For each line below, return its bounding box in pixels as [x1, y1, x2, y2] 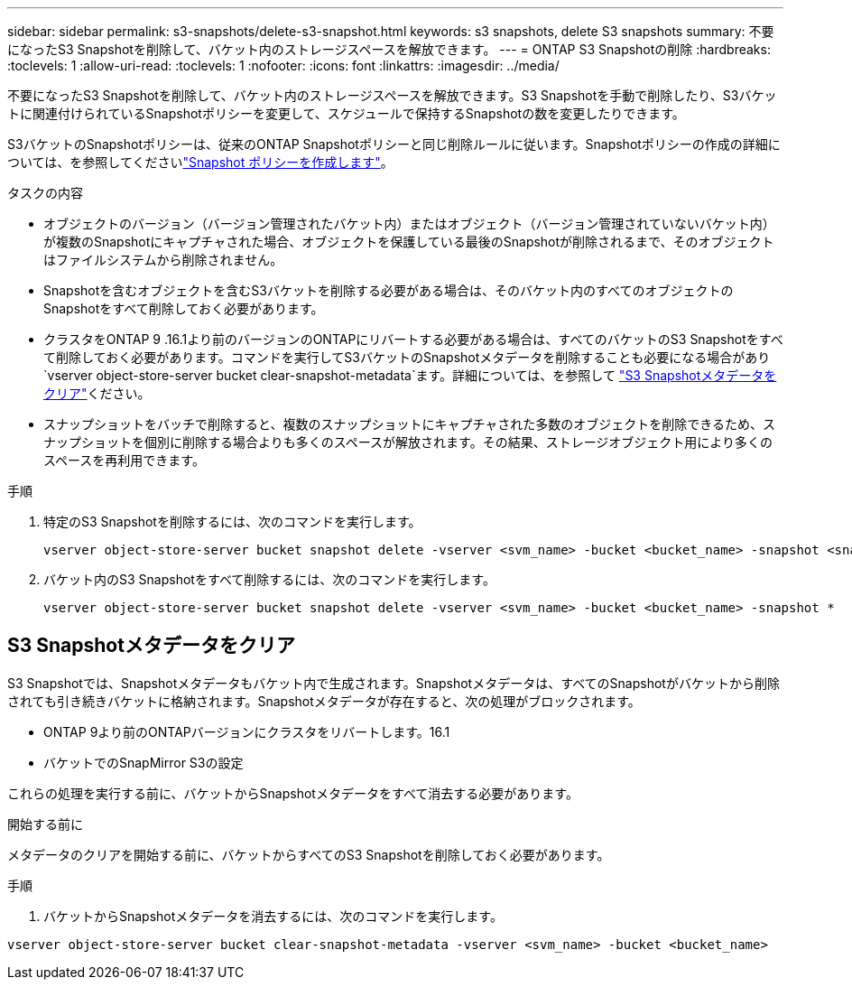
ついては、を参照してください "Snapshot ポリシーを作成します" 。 [7, 154, 394, 170]
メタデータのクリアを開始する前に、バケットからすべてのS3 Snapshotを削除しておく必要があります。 [7, 846, 610, 862]
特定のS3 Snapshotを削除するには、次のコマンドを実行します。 [43, 514, 421, 529]
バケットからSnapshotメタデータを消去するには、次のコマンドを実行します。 [43, 908, 503, 924]
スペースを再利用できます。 [43, 452, 205, 468]
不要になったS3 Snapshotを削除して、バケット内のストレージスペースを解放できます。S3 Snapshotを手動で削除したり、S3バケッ [7, 88, 777, 103]
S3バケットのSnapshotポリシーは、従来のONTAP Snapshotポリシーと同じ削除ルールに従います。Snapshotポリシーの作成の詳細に [7, 136, 781, 152]
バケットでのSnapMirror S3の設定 [43, 754, 244, 770]
